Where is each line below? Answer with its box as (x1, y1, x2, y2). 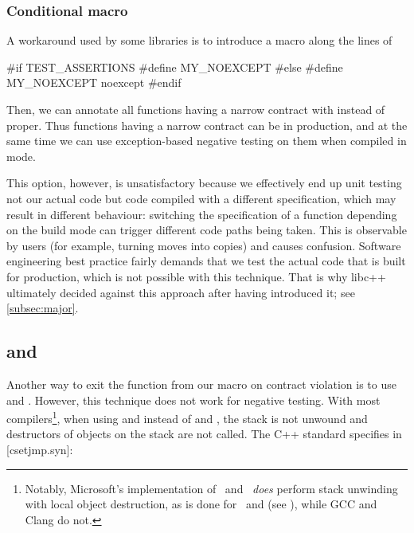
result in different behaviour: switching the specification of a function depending (6, 206, 397, 222)
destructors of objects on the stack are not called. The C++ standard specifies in (6, 425, 402, 442)
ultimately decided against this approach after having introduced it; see (6, 284, 355, 300)
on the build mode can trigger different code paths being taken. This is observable (6, 221, 407, 238)
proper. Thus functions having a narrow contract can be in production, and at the (6, 116, 408, 133)
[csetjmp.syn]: (6, 441, 73, 457)
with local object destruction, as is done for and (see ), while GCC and (25, 496, 377, 512)
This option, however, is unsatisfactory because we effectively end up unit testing (6, 174, 402, 191)
